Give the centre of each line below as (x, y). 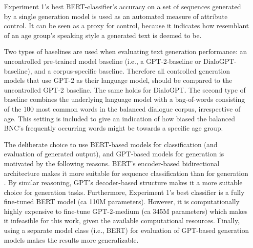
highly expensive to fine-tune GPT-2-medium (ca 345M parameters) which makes (126, 211)
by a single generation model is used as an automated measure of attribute (116, 16)
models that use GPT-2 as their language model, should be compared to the (118, 80)
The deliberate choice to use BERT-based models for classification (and (111, 144)
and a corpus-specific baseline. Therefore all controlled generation (132, 70)
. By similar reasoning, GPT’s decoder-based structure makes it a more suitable (123, 182)
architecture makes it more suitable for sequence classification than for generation (126, 173)
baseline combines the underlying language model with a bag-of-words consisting (125, 99)
